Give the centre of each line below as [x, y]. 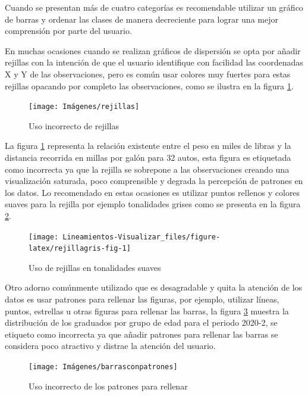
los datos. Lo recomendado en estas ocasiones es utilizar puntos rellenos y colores [153, 192]
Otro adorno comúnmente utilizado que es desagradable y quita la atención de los [154, 287]
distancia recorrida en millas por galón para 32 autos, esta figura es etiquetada [148, 157]
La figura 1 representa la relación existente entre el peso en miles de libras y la [148, 146]
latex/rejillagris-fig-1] [80, 249]
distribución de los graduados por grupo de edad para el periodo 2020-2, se [141, 322]
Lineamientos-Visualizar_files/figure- [142, 237]
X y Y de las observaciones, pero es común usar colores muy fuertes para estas [148, 74]
